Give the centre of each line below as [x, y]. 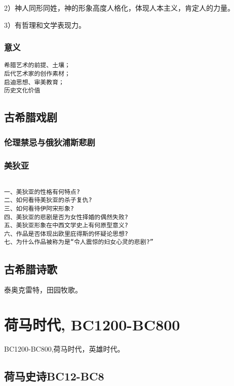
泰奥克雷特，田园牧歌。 [43, 290]
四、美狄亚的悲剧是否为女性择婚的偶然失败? [66, 217]
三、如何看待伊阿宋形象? [39, 208]
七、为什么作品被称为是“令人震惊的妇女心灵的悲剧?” [79, 242]
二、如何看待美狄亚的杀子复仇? [48, 200]
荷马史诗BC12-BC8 [54, 376]
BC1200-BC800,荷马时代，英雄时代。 [64, 349]
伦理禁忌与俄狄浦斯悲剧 [50, 142]
